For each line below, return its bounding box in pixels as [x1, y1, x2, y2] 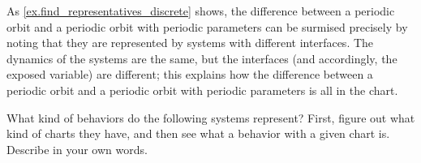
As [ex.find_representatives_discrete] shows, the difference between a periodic [6, 2, 395, 19]
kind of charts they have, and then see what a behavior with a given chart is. [6, 125, 390, 142]
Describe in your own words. [6, 140, 148, 157]
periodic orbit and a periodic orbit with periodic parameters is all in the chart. [6, 81, 398, 98]
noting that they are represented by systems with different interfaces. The [6, 34, 374, 51]
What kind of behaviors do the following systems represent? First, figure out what [6, 109, 415, 126]
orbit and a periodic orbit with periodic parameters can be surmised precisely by [6, 18, 408, 35]
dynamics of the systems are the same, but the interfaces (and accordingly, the [6, 49, 397, 66]
